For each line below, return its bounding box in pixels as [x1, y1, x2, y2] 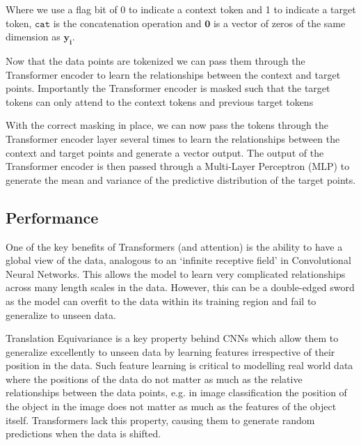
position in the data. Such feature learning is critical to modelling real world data [6, 358, 353, 373]
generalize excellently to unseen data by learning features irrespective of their [6, 344, 335, 359]
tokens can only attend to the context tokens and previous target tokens [6, 94, 314, 109]
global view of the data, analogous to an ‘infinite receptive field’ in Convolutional [6, 253, 351, 267]
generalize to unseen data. [6, 307, 116, 322]
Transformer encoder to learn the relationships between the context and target [6, 67, 341, 81]
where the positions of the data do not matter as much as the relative [6, 371, 303, 386]
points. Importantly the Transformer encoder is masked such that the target [6, 81, 330, 95]
